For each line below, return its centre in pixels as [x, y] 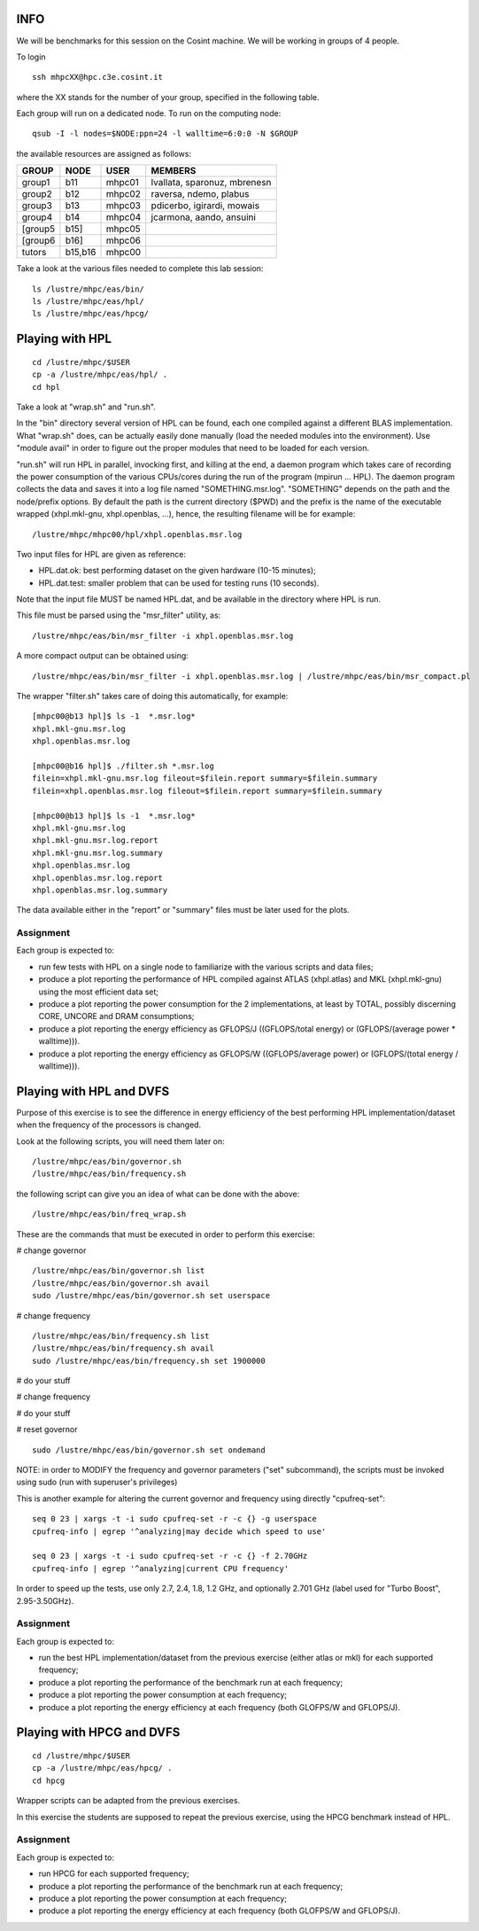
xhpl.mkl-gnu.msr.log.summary [98, 853]
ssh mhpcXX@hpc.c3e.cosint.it [98, 77]
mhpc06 [124, 241]
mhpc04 [124, 217]
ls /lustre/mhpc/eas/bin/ [89, 289]
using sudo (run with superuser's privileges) [97, 1482]
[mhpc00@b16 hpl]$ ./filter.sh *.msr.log [123, 766]
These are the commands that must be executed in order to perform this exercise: [166, 1234]
